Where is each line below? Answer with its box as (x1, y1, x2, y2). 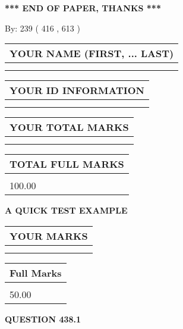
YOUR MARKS (10, 228, 88, 243)
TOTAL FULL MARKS (10, 157, 124, 171)
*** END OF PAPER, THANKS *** (5, 2, 161, 14)
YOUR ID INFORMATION (10, 83, 144, 98)
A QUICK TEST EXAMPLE (5, 204, 128, 217)
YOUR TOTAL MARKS (10, 120, 129, 134)
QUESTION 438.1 (5, 312, 81, 325)
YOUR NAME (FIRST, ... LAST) (10, 46, 174, 61)
